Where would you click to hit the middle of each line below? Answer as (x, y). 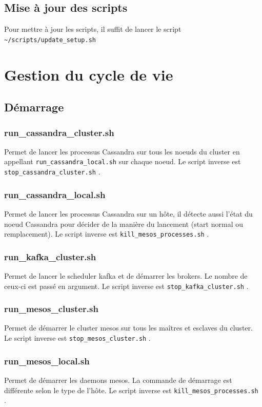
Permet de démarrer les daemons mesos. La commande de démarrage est (118, 380)
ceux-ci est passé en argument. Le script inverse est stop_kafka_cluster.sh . (126, 286)
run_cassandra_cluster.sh (59, 132)
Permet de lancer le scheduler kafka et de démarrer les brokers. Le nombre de (126, 276)
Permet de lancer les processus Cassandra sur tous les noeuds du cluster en (122, 151)
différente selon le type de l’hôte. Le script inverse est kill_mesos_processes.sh (131, 390)
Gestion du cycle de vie (89, 74)
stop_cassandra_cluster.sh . (52, 172)
